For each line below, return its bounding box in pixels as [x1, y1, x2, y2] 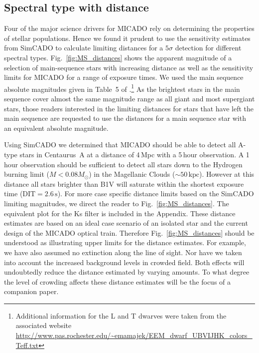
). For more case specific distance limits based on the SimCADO [57, 188, 254, 199]
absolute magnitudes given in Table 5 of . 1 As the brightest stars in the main [4, 82, 240, 94]
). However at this [199, 169, 255, 179]
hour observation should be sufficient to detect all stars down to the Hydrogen [4, 159, 243, 169]
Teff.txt [15, 340, 39, 350]
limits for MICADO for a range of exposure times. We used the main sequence [4, 72, 244, 82]
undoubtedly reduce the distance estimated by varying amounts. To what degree [4, 267, 250, 277]
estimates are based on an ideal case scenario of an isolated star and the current [4, 218, 248, 228]
